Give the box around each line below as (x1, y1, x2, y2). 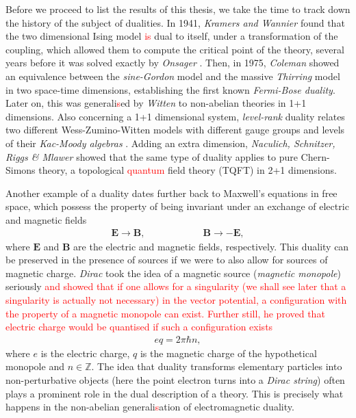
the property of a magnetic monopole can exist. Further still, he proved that (5, 306, 325, 320)
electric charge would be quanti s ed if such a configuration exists (5, 319, 273, 334)
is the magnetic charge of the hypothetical (140, 345, 317, 360)
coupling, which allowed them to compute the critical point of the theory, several (5, 42, 344, 56)
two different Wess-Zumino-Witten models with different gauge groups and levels (5, 122, 345, 137)
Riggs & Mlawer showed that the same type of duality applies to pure (5, 149, 298, 164)
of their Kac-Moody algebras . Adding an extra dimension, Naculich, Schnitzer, (5, 135, 335, 150)
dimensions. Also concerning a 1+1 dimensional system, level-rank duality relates (5, 109, 345, 123)
